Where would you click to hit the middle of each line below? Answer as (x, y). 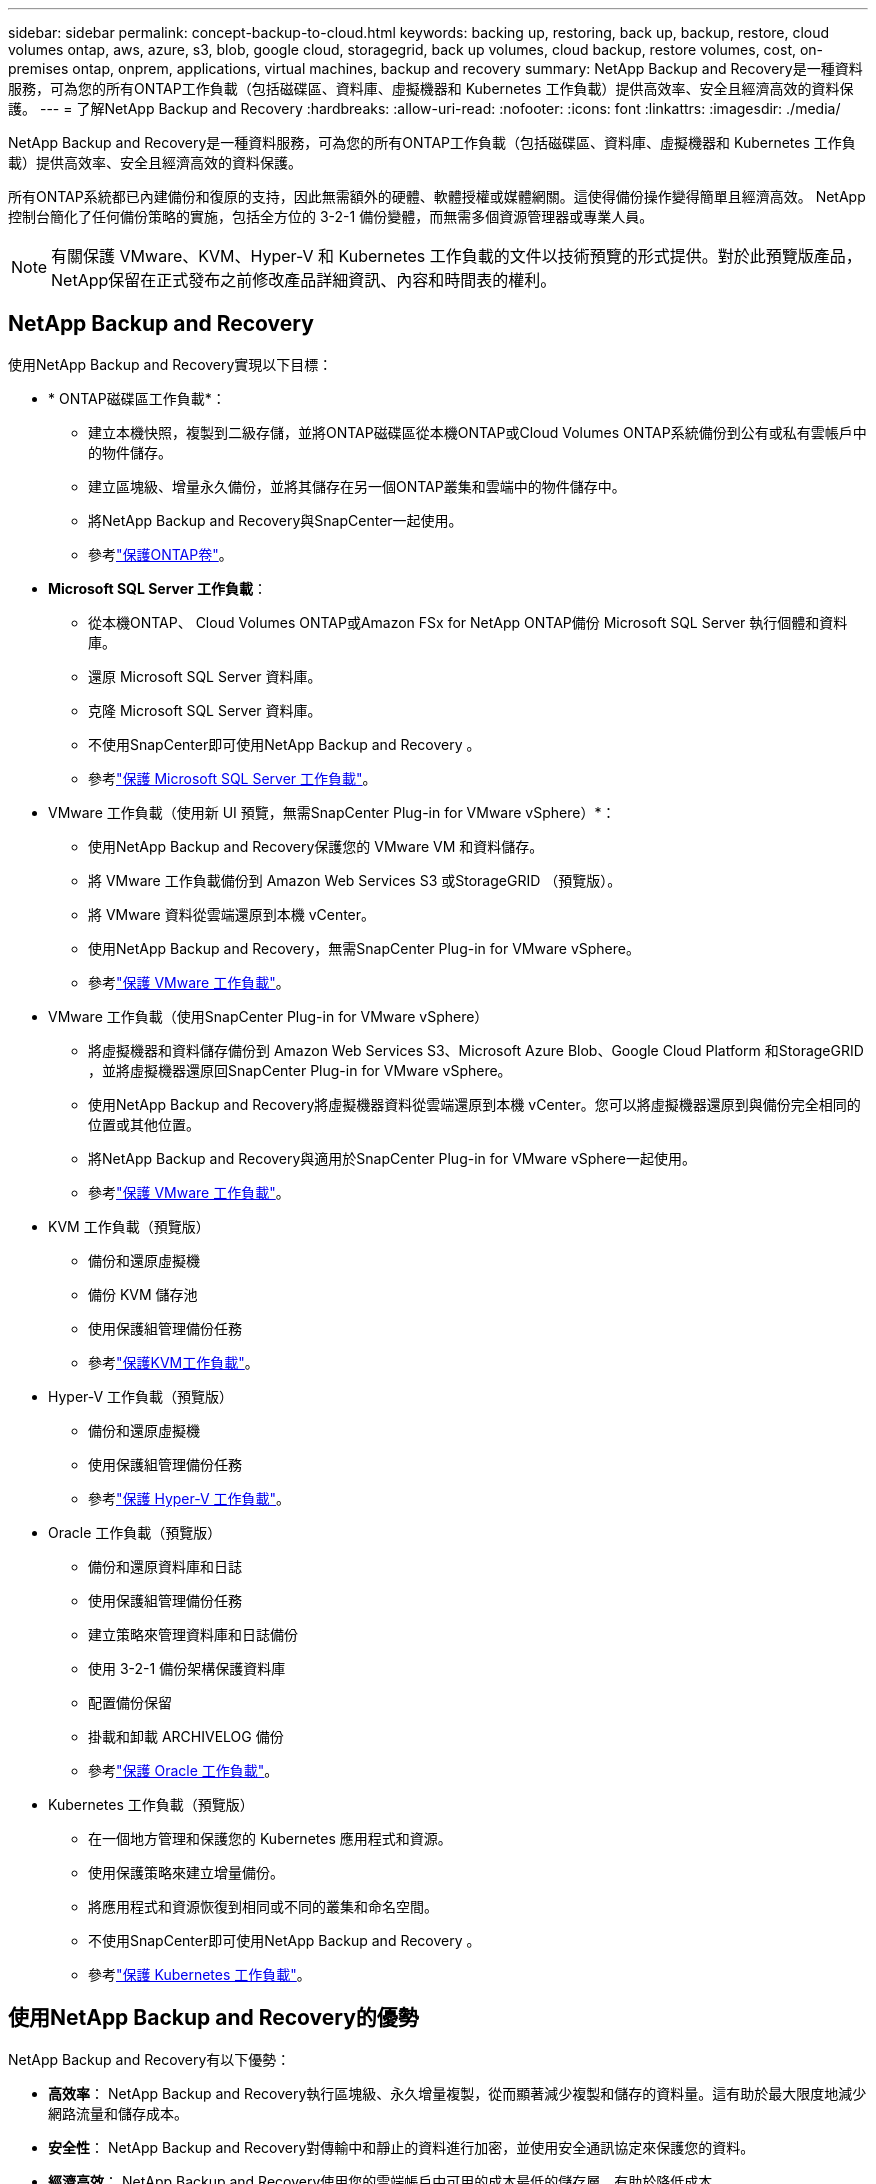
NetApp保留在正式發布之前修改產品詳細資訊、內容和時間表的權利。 (304, 280)
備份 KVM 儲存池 (143, 1294)
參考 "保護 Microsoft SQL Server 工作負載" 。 (232, 778)
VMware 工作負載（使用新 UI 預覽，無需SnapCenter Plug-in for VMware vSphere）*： (332, 812)
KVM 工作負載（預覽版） (129, 1226)
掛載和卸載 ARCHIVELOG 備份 (186, 1736)
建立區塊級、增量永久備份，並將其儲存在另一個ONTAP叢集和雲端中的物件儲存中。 (357, 486)
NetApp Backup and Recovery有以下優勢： (149, 2059)
